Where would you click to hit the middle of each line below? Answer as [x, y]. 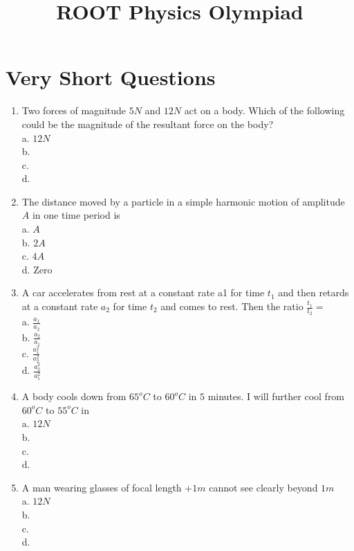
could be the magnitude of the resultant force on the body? [148, 124]
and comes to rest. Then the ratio [232, 306]
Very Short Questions [111, 77]
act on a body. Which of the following [264, 110]
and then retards [314, 292]
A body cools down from [74, 396]
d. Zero [37, 269]
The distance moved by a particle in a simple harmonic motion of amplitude [183, 201]
